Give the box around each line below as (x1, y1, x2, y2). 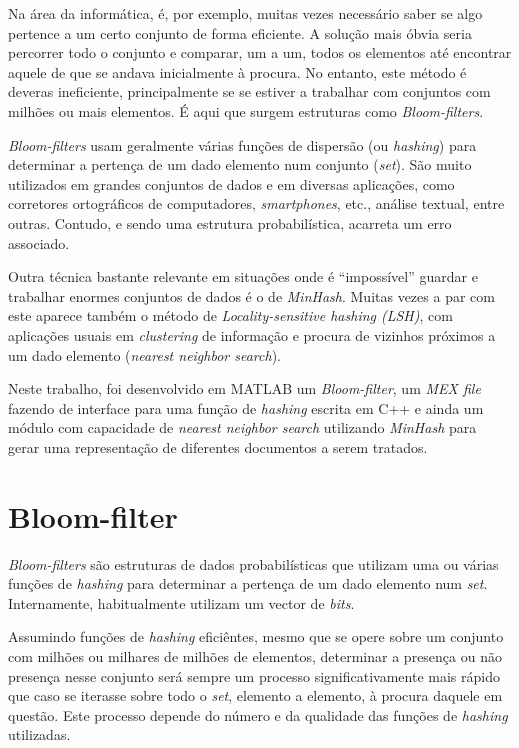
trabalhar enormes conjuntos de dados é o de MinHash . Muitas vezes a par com (8, 285, 495, 306)
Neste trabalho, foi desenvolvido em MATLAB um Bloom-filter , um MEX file (8, 378, 481, 399)
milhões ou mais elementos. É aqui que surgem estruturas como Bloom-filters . (8, 100, 484, 121)
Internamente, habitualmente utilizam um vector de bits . (8, 592, 355, 613)
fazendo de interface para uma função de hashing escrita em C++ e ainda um (8, 397, 484, 418)
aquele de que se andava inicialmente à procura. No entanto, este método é (8, 61, 467, 82)
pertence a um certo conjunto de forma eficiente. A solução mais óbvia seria (8, 22, 472, 43)
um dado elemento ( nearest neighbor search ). (8, 344, 282, 365)
